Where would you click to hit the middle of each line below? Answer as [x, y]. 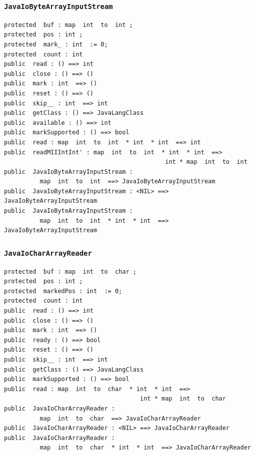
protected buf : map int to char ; [70, 271]
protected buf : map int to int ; [68, 25]
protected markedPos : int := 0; [63, 291]
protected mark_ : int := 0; [56, 44]
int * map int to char [183, 399]
